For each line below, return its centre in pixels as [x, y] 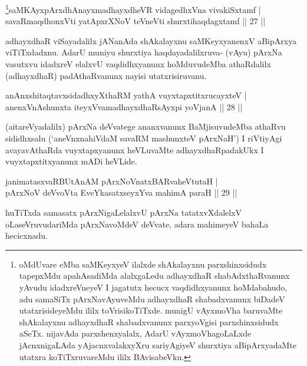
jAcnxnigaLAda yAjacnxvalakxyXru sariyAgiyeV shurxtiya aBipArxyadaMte [158, 344]
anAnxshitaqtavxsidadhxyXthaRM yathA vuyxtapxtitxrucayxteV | [126, 95]
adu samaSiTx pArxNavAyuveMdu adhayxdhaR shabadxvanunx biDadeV [152, 299]
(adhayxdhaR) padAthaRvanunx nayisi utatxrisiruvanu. [106, 75]
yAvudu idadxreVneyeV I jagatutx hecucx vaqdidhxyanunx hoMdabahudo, [153, 287]
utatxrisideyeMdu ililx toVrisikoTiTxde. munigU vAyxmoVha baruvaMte [151, 310]
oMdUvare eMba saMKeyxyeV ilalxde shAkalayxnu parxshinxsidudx [143, 264]
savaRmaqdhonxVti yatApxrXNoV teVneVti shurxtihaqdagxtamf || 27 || [136, 21]
